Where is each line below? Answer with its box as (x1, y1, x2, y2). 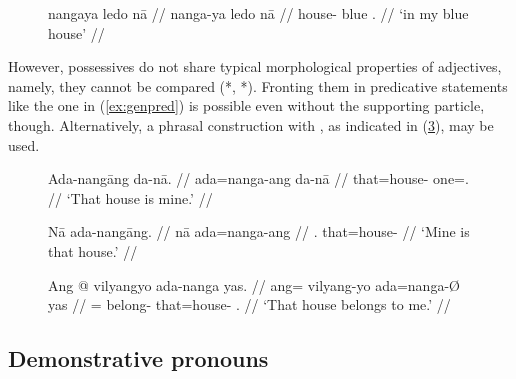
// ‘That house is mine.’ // (48, 187, 213, 208)
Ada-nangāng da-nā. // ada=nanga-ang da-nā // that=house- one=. (48, 168, 469, 189)
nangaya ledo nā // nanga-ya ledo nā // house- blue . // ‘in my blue (48, 3, 469, 23)
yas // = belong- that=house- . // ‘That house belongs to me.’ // (48, 294, 451, 315)
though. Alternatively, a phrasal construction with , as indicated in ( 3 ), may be (8, 114, 494, 135)
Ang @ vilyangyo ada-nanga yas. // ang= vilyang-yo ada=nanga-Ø (48, 274, 460, 295)
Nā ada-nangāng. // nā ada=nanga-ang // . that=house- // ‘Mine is (48, 221, 470, 242)
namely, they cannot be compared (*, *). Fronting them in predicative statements (8, 75, 508, 96)
